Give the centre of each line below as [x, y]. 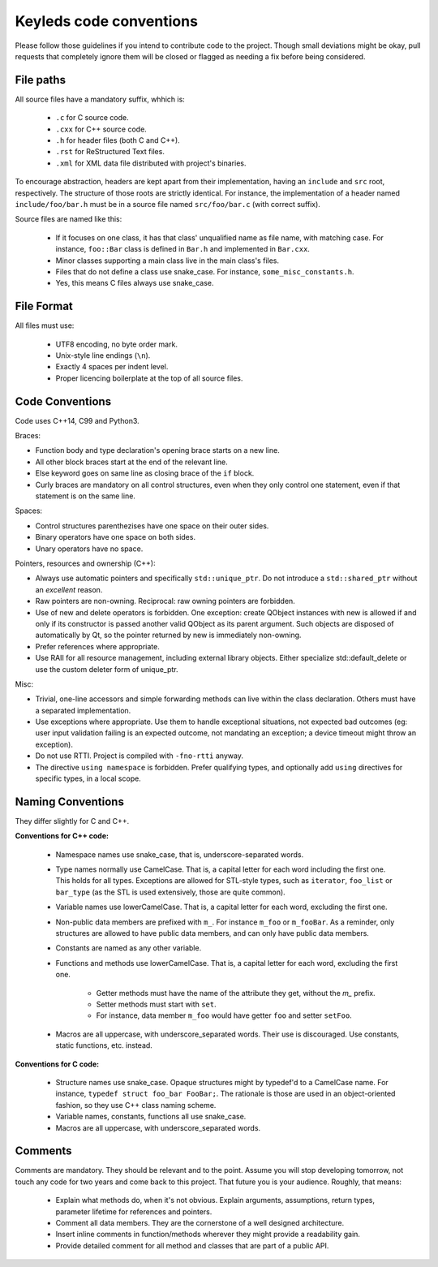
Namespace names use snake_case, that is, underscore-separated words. [180, 854]
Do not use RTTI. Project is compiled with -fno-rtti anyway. [139, 756]
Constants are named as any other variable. [129, 948]
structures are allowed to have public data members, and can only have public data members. [212, 933]
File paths [41, 80]
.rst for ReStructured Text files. [110, 152]
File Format [44, 306]
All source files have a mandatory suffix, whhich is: [100, 99]
